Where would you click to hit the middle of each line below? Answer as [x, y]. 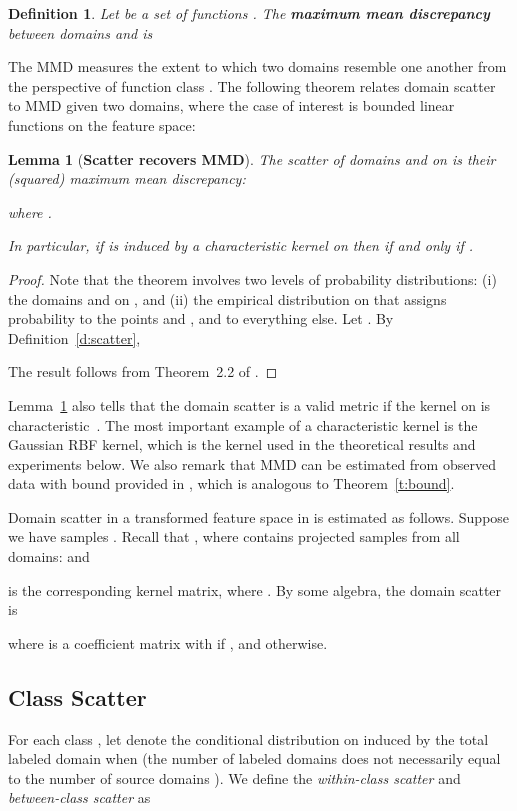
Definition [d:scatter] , [74, 337]
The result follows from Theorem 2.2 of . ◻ [143, 371]
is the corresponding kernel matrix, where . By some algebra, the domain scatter [255, 589]
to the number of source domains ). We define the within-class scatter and [234, 777]
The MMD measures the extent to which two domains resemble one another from [257, 66]
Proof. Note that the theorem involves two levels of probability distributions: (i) [252, 278]
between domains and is [80, 32]
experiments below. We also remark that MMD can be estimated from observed [252, 463]
